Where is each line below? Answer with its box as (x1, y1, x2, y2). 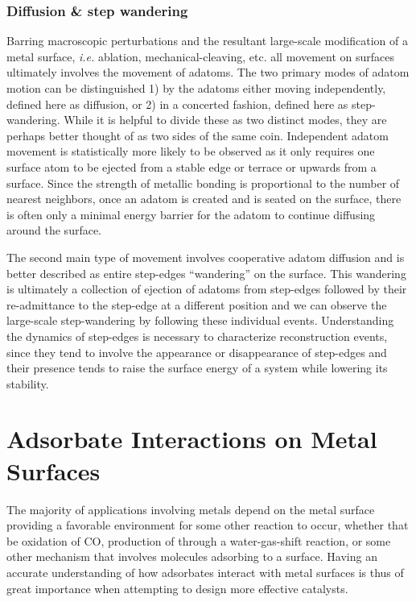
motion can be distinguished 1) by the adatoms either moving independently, (6, 80, 386, 96)
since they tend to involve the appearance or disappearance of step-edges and (6, 343, 387, 360)
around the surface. (6, 222, 102, 239)
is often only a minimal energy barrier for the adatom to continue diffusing (6, 206, 376, 222)
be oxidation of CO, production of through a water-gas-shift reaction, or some (6, 532, 391, 549)
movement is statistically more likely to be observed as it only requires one (6, 143, 375, 160)
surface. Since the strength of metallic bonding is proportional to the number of (6, 174, 400, 191)
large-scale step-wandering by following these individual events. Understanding (6, 312, 394, 329)
